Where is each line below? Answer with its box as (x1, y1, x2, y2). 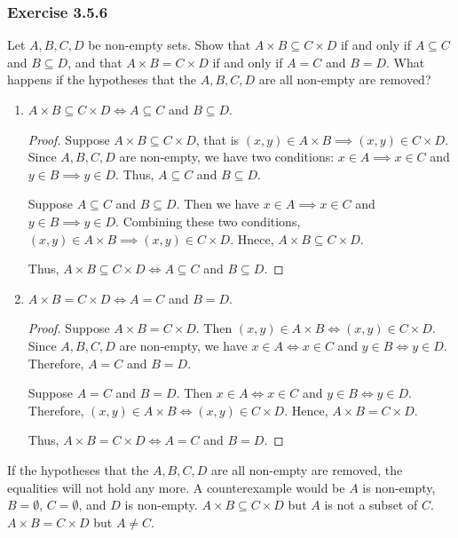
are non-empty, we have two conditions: (119, 147, 335, 166)
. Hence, (284, 400, 328, 419)
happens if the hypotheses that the (7, 70, 196, 89)
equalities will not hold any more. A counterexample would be (7, 478, 345, 496)
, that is (195, 130, 240, 148)
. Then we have (176, 194, 259, 213)
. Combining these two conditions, (115, 211, 301, 230)
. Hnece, (230, 229, 274, 248)
